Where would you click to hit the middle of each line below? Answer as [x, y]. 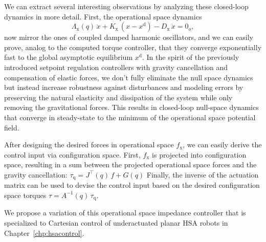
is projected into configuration [199, 154]
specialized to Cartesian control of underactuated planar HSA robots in [116, 223]
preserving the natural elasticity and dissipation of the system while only [118, 97]
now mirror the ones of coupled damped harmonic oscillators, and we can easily [129, 37]
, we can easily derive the [222, 145]
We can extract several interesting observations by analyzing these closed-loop [126, 6]
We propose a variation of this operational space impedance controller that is [125, 213]
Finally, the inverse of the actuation [203, 174]
